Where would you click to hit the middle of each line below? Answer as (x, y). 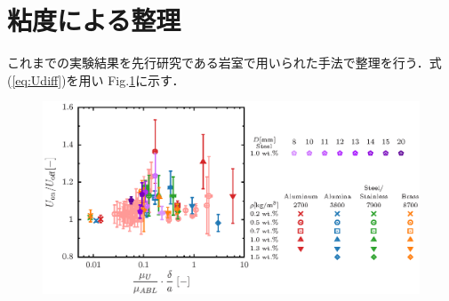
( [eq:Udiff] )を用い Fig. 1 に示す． (96, 79)
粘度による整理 (94, 20)
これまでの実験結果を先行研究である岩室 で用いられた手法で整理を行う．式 (224, 63)
